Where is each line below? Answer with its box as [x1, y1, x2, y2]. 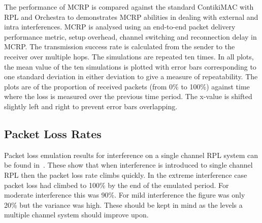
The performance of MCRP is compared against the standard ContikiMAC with [4, 2, 254, 12]
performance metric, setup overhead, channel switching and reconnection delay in [4, 31, 257, 42]
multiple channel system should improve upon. [4, 209, 149, 220]
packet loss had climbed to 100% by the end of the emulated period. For [4, 179, 229, 190]
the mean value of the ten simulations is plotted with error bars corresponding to [4, 61, 256, 72]
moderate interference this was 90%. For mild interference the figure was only [4, 189, 245, 200]
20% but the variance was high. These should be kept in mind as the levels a [4, 199, 243, 210]
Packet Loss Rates [4, 125, 102, 141]
